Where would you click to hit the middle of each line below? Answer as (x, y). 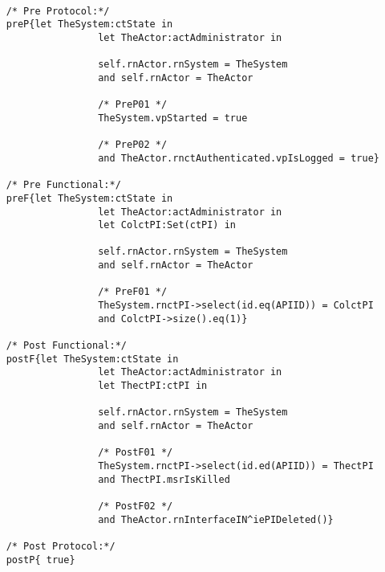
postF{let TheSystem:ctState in (92, 359)
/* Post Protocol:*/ (61, 546)
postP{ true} (41, 560)
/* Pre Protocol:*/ (58, 11)
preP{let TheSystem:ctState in (89, 25)
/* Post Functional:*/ (66, 346)
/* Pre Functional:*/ (63, 185)
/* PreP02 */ (133, 145)
